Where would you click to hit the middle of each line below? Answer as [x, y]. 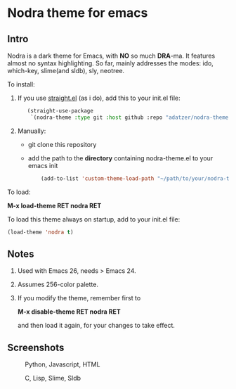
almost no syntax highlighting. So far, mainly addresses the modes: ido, [111, 63]
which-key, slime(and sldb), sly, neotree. [66, 71]
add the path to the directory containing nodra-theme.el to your [120, 158]
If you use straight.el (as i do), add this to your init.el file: [99, 98]
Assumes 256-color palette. [58, 285]
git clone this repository [62, 144]
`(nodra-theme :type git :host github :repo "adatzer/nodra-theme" [131, 117]
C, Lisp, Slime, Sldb [53, 378]
